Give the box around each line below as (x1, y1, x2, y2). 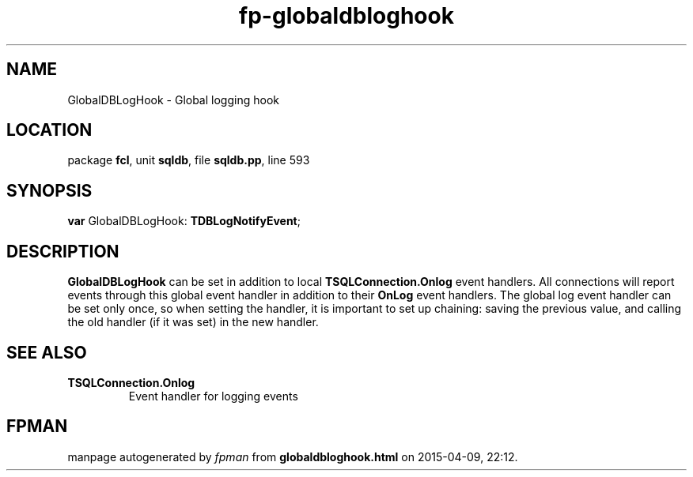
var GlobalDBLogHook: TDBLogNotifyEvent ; (67, 214, 301, 228)
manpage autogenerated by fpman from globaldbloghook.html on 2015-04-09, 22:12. (67, 449, 518, 464)
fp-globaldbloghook (239, 2, 454, 29)
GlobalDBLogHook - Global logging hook (67, 92, 279, 107)
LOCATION (6, 120, 93, 141)
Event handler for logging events (128, 389, 298, 403)
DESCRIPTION (6, 241, 119, 261)
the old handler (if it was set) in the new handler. (67, 315, 319, 329)
